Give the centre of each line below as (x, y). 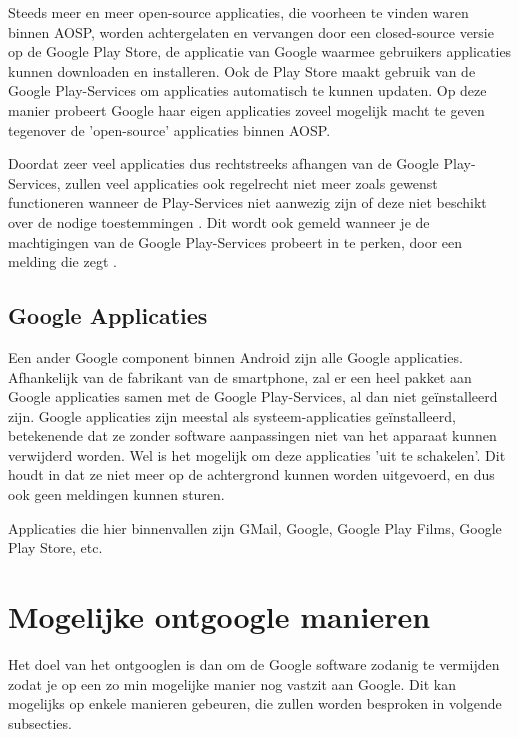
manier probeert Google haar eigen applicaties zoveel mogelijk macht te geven (246, 109)
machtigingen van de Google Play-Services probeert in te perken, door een (235, 241)
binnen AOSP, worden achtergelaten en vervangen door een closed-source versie (251, 31)
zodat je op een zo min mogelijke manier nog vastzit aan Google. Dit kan (232, 683)
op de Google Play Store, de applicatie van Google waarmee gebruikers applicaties (260, 51)
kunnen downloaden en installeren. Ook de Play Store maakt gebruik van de (242, 70)
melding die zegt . (62, 261)
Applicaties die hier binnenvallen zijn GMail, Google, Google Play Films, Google (255, 527)
